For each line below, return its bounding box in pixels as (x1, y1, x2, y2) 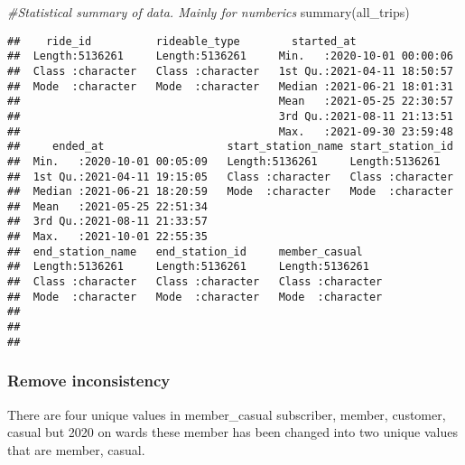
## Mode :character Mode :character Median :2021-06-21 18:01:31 (7, 79, 453, 93)
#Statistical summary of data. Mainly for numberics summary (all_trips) (7, 3, 410, 21)
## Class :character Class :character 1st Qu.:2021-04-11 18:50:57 (7, 64, 453, 78)
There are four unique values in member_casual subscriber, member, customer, (7, 405, 446, 423)
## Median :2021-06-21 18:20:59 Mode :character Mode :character (7, 185, 453, 199)
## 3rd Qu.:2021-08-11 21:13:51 (7, 109, 453, 123)
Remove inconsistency (7, 369, 171, 392)
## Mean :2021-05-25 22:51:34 (7, 200, 208, 213)
